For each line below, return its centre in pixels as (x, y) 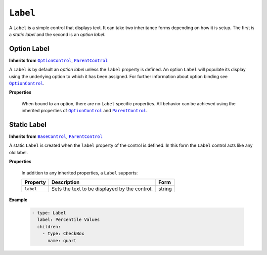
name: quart (62, 240)
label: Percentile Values (68, 220)
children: (49, 227)
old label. (19, 152)
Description (66, 182)
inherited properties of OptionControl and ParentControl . (85, 111)
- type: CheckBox (63, 234)
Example (18, 200)
